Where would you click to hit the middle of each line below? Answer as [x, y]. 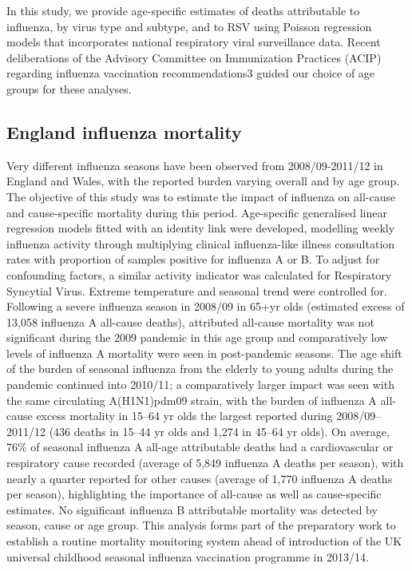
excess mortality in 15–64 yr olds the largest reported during [184, 416]
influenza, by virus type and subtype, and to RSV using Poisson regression [189, 26]
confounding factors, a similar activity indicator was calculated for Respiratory [199, 274]
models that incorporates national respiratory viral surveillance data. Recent [194, 42]
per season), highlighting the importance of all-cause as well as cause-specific [194, 494]
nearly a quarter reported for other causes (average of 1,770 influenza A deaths [200, 478]
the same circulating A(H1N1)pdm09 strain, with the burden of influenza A [192, 400]
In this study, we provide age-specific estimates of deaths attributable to [183, 10]
